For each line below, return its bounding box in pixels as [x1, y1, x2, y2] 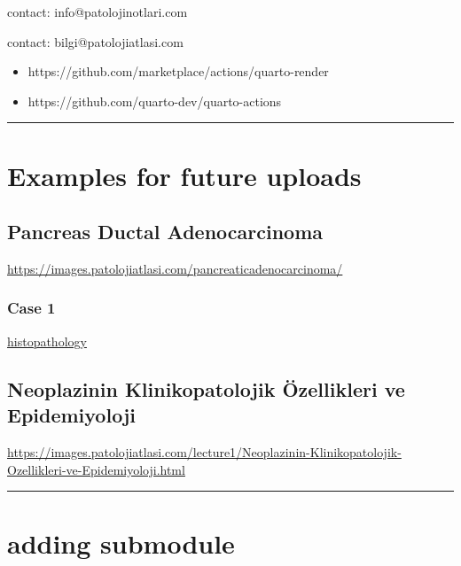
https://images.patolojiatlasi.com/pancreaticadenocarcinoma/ [7, 259, 343, 277]
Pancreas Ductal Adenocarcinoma [7, 218, 324, 245]
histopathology [7, 331, 87, 350]
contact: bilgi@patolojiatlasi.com [7, 32, 184, 50]
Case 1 [7, 297, 56, 319]
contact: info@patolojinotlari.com [7, 3, 188, 20]
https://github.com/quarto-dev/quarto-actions [27, 91, 282, 110]
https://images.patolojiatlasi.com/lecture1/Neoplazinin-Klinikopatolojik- [7, 442, 402, 461]
